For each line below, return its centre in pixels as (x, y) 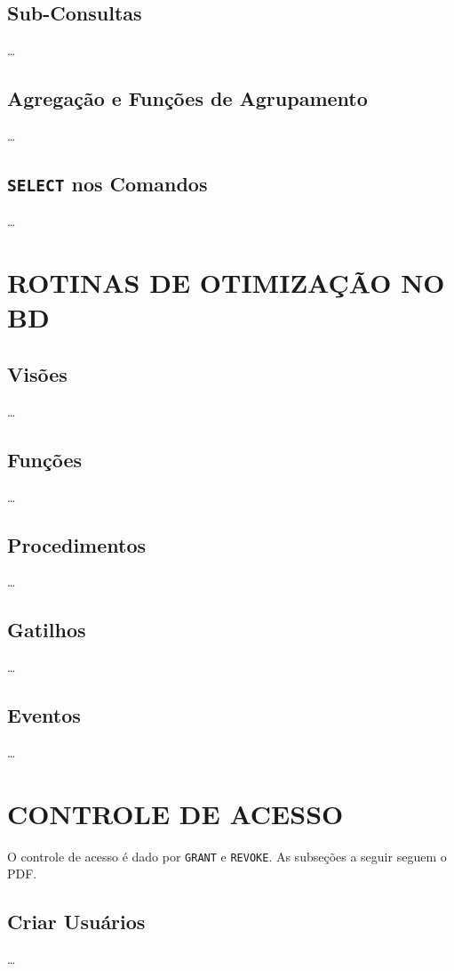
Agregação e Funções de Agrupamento (187, 98)
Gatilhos (47, 630)
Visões (37, 373)
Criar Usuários (76, 922)
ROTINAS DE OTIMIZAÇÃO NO (226, 283)
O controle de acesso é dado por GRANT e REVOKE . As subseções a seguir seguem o (227, 856)
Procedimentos (77, 544)
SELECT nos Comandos (108, 183)
